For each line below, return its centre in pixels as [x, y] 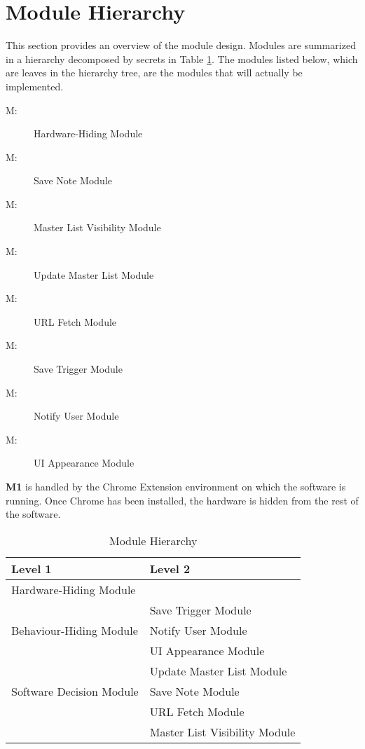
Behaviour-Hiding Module [75, 630]
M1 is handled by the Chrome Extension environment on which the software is [176, 486]
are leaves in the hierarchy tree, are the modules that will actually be [154, 73]
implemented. [35, 86]
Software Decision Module [75, 691]
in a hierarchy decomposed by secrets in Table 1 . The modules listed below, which [182, 59]
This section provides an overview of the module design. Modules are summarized [181, 45]
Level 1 [32, 568]
